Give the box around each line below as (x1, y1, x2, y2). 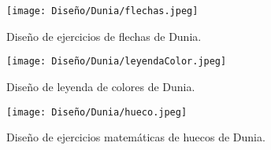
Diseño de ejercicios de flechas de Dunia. (6, 27, 202, 44)
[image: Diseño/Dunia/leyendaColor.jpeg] (6, 56, 227, 68)
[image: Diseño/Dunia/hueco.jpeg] (6, 106, 187, 118)
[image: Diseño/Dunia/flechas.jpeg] (6, 5, 199, 16)
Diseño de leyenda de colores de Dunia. (6, 78, 195, 94)
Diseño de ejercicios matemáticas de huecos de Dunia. (6, 129, 265, 145)
